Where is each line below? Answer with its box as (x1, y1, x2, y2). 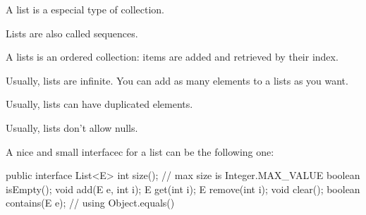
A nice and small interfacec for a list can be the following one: (6, 144, 274, 159)
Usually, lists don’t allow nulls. (6, 120, 138, 135)
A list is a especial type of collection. (6, 2, 164, 16)
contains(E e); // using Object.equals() (6, 195, 175, 210)
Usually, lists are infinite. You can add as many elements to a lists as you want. (6, 73, 348, 87)
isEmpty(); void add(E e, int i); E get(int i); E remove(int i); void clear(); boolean (6, 181, 360, 196)
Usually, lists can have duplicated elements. (6, 97, 193, 111)
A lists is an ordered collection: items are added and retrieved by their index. (6, 49, 338, 64)
